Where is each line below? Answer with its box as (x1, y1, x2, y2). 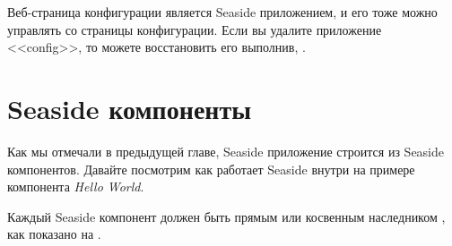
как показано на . (7, 225, 101, 243)
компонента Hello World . (7, 177, 144, 196)
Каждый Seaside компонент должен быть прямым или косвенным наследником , (7, 207, 446, 225)
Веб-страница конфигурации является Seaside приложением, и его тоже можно (7, 3, 438, 21)
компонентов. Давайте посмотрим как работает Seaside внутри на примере (7, 159, 415, 178)
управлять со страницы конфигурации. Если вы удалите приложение (7, 20, 382, 38)
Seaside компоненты (7, 89, 252, 126)
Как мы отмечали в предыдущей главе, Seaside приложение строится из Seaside (7, 141, 445, 160)
